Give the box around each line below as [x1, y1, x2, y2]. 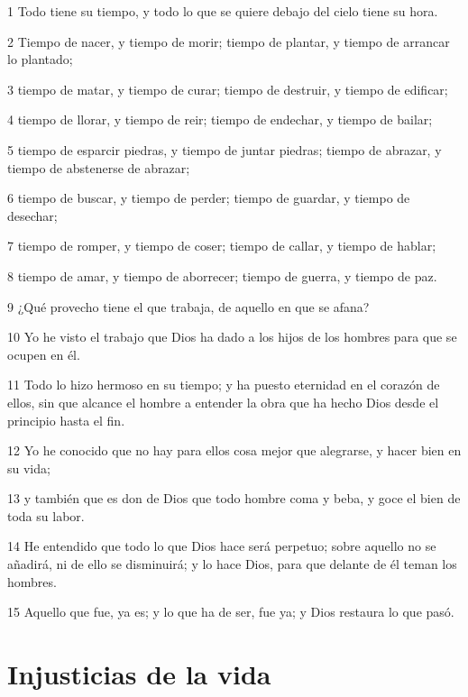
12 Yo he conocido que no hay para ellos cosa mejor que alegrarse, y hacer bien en [7, 441, 462, 460]
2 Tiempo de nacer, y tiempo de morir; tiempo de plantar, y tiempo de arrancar [7, 32, 450, 50]
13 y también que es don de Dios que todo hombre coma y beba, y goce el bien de [7, 489, 461, 508]
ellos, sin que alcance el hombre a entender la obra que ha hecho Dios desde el [7, 392, 439, 411]
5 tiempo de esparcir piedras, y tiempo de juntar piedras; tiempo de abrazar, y [7, 140, 442, 159]
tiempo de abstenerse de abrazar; [7, 158, 190, 177]
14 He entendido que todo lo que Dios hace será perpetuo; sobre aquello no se [7, 537, 436, 555]
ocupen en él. [7, 344, 80, 363]
